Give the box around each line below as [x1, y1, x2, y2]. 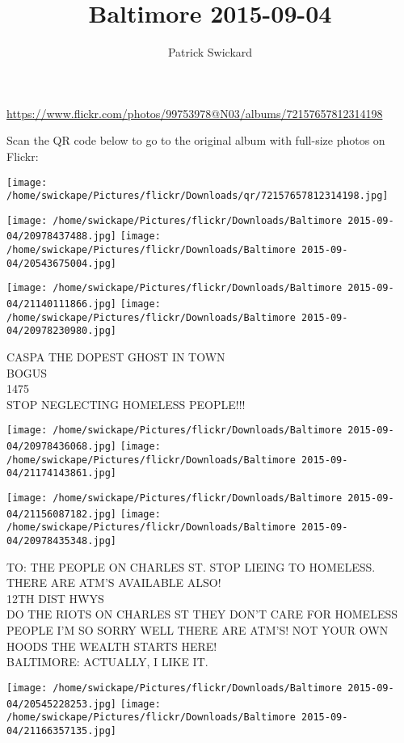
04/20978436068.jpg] [6, 441, 117, 453]
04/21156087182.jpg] [6, 508, 117, 520]
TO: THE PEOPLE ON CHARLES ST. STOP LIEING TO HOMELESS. [6, 558, 376, 575]
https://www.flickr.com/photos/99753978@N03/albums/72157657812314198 [6, 104, 383, 121]
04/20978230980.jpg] [6, 325, 117, 337]
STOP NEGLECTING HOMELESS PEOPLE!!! [6, 395, 246, 412]
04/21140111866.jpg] [6, 298, 117, 310]
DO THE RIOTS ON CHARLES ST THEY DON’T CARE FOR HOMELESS [6, 606, 398, 623]
